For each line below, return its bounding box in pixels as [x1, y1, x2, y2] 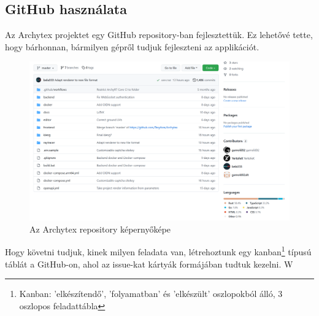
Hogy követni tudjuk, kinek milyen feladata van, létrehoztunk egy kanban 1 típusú [5, 244, 312, 258]
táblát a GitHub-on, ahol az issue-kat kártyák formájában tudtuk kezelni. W [5, 257, 293, 270]
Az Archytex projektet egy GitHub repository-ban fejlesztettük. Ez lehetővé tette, [5, 28, 313, 41]
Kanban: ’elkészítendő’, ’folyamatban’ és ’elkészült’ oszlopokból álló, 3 [19, 287, 283, 300]
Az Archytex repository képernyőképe [29, 222, 171, 235]
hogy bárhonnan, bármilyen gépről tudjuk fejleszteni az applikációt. [5, 40, 259, 53]
